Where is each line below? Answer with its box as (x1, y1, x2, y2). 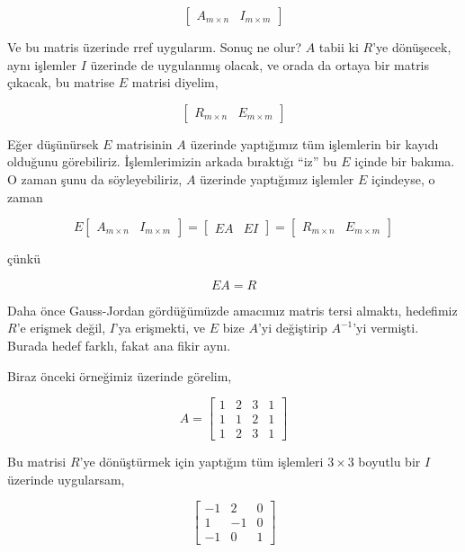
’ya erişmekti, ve (114, 318, 206, 337)
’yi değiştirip (257, 318, 327, 337)
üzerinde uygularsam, (7, 469, 125, 488)
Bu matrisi (7, 452, 67, 471)
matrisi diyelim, (131, 73, 219, 92)
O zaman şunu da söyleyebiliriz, (7, 169, 183, 188)
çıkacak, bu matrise (7, 73, 115, 92)
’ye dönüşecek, (372, 38, 452, 56)
